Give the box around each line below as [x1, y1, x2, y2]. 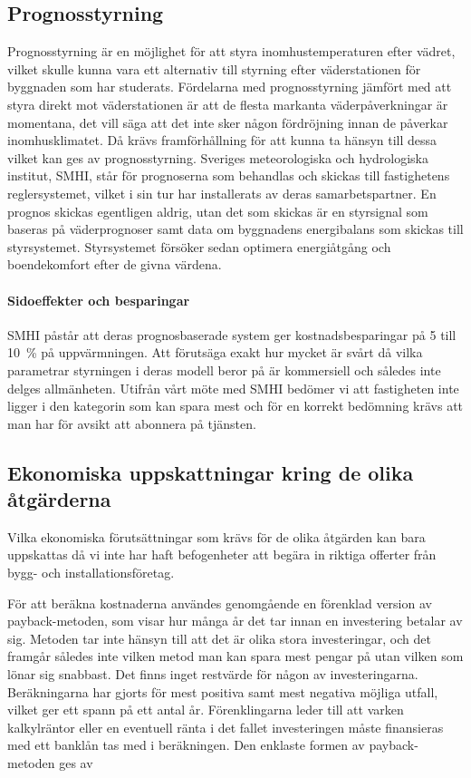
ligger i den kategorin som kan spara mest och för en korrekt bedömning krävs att [7, 396, 464, 415]
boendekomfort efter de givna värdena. [7, 255, 222, 274]
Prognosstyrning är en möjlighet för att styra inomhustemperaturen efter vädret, [7, 42, 456, 61]
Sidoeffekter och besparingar [7, 290, 190, 309]
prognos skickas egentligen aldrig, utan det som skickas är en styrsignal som [7, 201, 428, 220]
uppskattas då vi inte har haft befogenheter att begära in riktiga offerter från [7, 545, 437, 564]
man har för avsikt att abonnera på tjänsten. [7, 413, 256, 433]
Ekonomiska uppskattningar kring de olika [7, 458, 414, 486]
